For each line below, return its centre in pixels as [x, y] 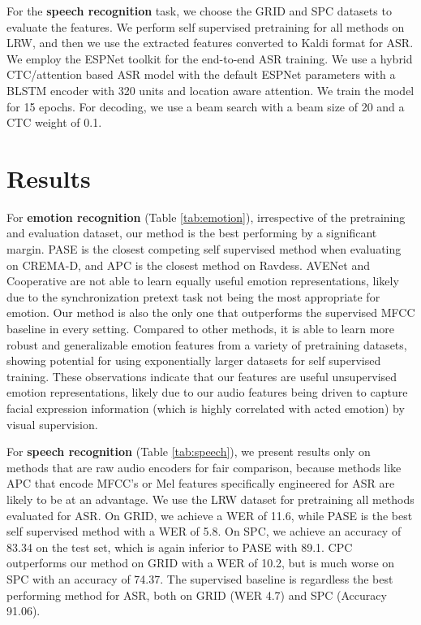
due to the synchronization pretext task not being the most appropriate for [193, 296]
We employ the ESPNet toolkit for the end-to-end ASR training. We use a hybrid [210, 58]
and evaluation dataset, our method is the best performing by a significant [192, 233]
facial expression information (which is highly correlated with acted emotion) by [206, 408]
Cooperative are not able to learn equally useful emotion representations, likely [203, 281]
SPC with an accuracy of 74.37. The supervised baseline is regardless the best [200, 578]
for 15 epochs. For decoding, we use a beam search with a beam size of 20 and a [206, 106]
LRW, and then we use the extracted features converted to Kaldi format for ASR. [210, 43]
